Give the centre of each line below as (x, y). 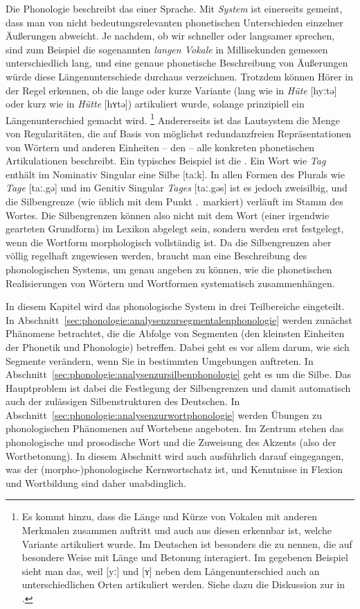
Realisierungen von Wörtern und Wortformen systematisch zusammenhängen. (170, 283)
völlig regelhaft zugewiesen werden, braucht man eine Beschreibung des (156, 256)
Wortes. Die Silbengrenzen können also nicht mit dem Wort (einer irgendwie (168, 215)
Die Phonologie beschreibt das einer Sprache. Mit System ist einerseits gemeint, (174, 8)
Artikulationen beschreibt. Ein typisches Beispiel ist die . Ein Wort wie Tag (166, 161)
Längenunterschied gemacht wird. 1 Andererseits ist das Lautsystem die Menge (173, 119)
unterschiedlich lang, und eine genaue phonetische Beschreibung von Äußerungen (177, 63)
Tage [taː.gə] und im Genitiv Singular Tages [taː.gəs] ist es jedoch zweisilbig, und (177, 188)
